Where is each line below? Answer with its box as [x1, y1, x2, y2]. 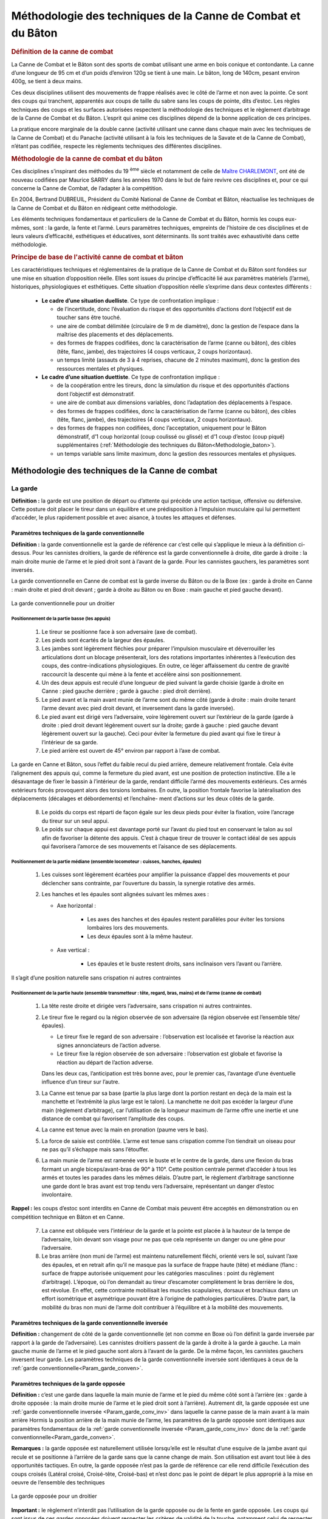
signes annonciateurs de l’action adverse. [56, 1041, 161, 1049]
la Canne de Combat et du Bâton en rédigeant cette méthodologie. [11, 204, 178, 211]
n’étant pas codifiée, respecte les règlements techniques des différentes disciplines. [11, 143, 222, 150]
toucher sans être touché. [56, 314, 121, 321]
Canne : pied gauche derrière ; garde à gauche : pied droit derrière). [41, 687, 212, 695]
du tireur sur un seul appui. [41, 817, 109, 825]
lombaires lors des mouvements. [87, 924, 169, 931]
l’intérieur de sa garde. [41, 738, 98, 746]
